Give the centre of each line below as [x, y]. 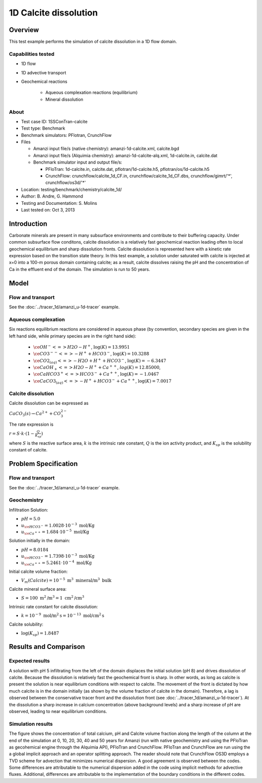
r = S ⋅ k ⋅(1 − [22, 434]
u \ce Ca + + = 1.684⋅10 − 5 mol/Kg [55, 532]
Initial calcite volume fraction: [38, 571]
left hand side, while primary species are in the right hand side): [73, 336]
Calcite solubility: [26, 624]
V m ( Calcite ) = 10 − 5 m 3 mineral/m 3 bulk [66, 581]
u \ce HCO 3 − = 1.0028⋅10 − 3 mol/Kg [58, 525]
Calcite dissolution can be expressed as [49, 403]
